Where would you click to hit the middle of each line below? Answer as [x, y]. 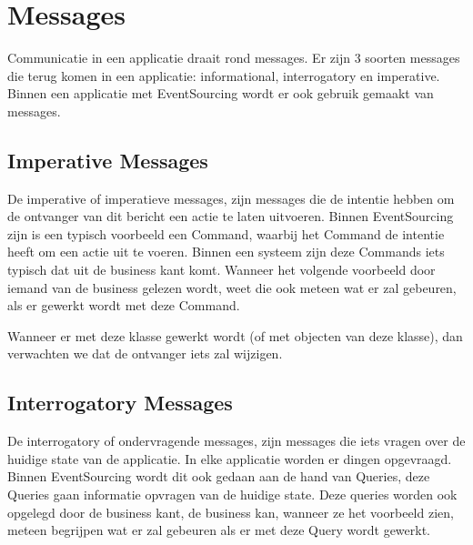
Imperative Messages [108, 160]
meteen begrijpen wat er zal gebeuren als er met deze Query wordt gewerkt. [219, 530]
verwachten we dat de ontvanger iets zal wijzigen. [145, 353]
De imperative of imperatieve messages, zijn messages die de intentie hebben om [231, 198]
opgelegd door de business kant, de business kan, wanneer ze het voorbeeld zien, [231, 512]
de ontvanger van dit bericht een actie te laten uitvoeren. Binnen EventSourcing [231, 216]
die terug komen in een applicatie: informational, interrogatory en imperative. [224, 75]
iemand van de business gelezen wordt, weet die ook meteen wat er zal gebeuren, [232, 287]
